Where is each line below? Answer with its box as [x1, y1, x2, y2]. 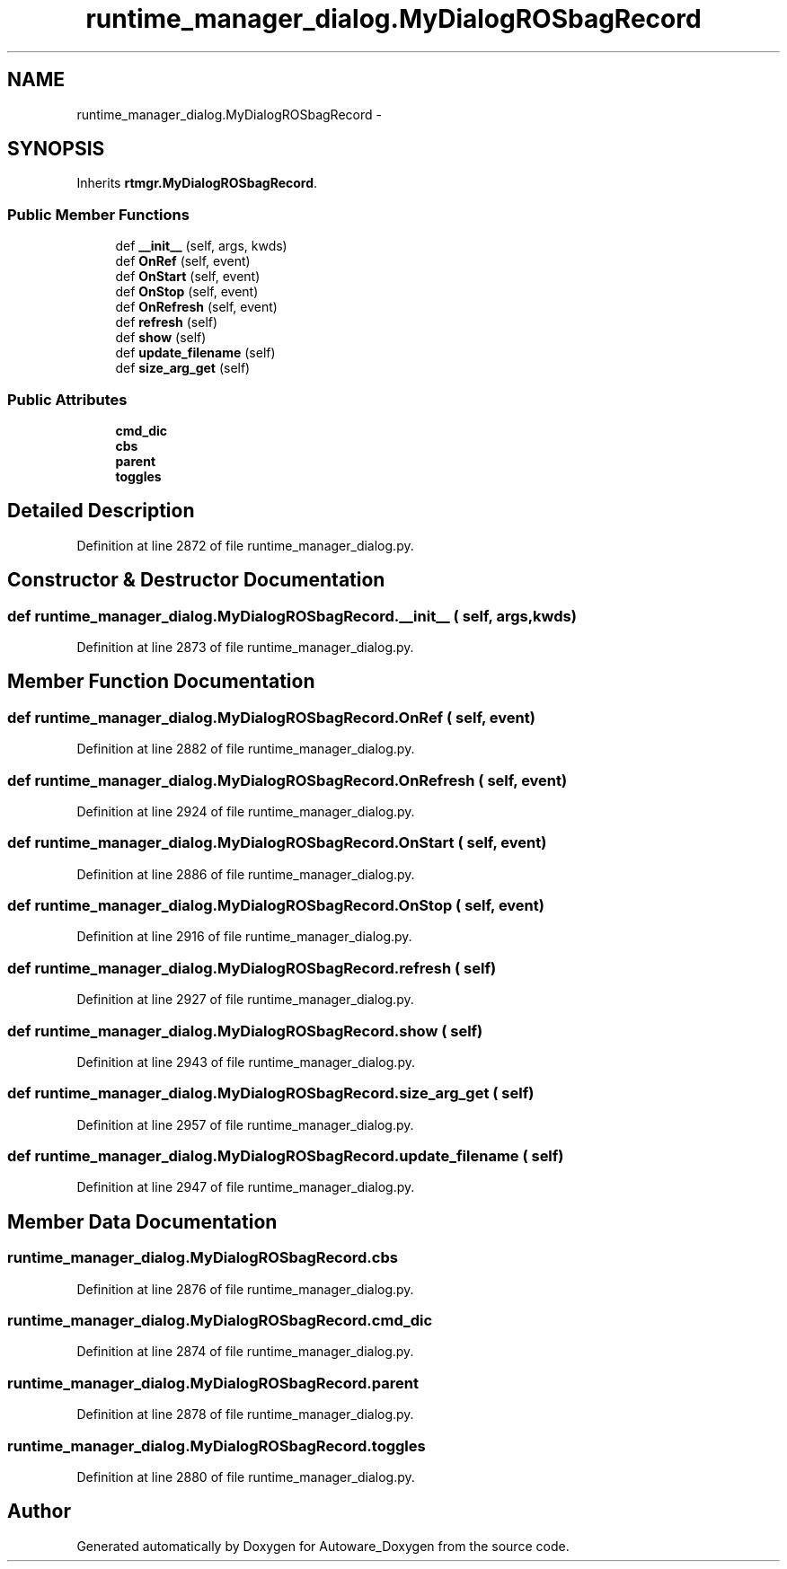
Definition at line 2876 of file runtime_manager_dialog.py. [76, 1281, 414, 1297]
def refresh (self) [115, 314, 218, 331]
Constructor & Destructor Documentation [7, 569, 385, 592]
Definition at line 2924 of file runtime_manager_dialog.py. [76, 803, 415, 819]
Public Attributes [7, 390, 128, 409]
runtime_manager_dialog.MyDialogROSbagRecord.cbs [7, 1248, 398, 1267]
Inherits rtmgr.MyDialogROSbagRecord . [76, 175, 318, 191]
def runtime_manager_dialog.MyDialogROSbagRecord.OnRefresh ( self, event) [7, 771, 568, 789]
